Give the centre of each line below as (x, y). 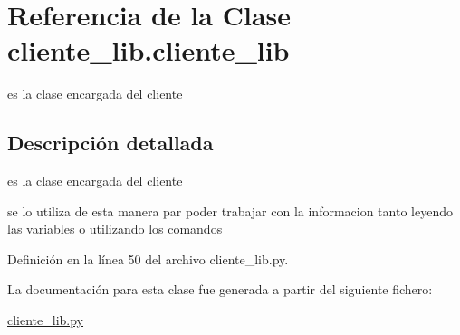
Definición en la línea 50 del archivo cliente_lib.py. (148, 258)
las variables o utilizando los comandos (115, 229)
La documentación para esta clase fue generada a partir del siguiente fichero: (220, 289)
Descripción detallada (110, 143)
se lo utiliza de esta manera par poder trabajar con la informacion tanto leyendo (230, 211)
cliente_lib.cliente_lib (149, 50)
